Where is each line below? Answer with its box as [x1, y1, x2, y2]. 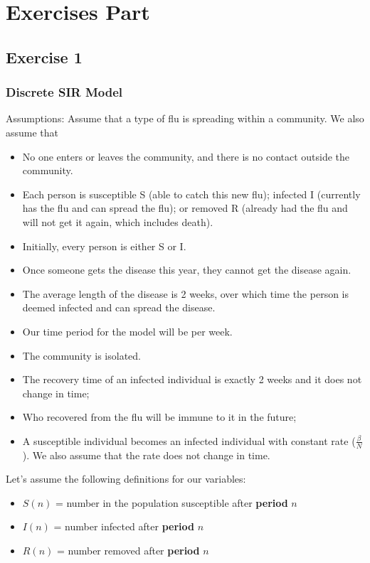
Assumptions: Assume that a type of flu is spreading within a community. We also [6, 111, 364, 126]
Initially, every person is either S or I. [22, 238, 186, 253]
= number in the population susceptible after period [55, 495, 288, 510]
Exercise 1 [6, 45, 83, 68]
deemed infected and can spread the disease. [22, 300, 216, 315]
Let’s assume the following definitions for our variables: [6, 471, 246, 486]
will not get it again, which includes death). [22, 214, 213, 229]
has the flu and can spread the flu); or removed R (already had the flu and [22, 200, 348, 215]
